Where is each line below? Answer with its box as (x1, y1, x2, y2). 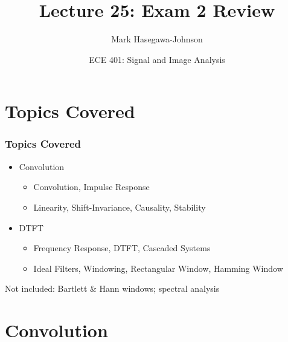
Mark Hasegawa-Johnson (111, 33, 203, 45)
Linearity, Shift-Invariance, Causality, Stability (33, 200, 206, 213)
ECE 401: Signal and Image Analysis (89, 53, 225, 65)
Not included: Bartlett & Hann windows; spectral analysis (5, 282, 220, 295)
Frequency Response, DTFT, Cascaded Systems (33, 242, 211, 254)
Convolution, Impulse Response (33, 180, 150, 193)
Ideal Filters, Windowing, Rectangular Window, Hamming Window (33, 261, 283, 274)
